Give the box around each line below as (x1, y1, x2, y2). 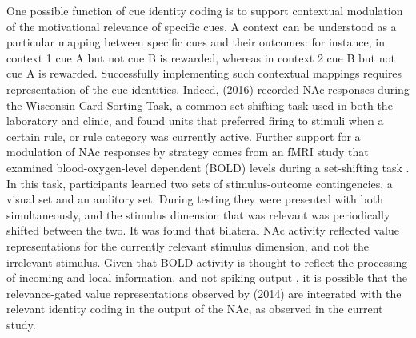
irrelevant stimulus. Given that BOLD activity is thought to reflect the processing (6, 253, 408, 270)
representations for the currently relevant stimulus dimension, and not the (6, 237, 369, 254)
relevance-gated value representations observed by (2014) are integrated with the (6, 284, 402, 301)
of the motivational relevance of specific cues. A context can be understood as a (6, 18, 397, 34)
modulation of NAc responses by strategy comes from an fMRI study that (6, 143, 369, 160)
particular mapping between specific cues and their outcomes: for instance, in (6, 34, 385, 50)
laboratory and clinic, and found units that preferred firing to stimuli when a (6, 112, 384, 129)
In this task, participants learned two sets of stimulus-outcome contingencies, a (6, 175, 393, 191)
